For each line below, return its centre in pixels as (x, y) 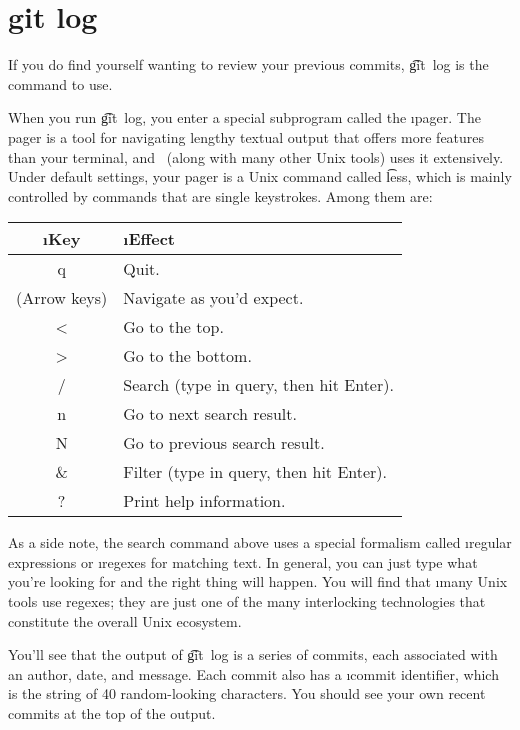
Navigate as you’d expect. (213, 298)
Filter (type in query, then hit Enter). (255, 472)
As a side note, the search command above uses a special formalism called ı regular (260, 542)
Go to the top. (173, 327)
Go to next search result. (210, 414)
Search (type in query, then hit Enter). (258, 385)
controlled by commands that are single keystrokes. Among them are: (220, 195)
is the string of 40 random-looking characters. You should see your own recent (247, 693)
